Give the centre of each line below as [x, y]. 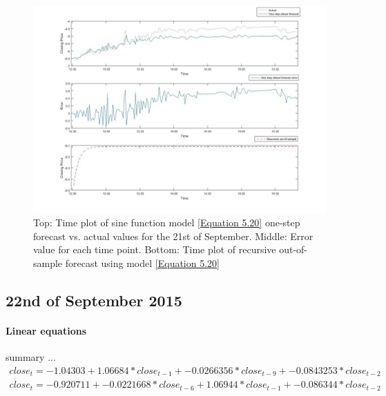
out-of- [293, 249]
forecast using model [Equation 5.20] [142, 263]
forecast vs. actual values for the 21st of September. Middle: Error [173, 236]
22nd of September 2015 [94, 300]
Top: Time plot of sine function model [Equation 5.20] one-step [167, 222]
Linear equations [46, 330]
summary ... [31, 357]
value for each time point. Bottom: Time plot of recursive [155, 249]
